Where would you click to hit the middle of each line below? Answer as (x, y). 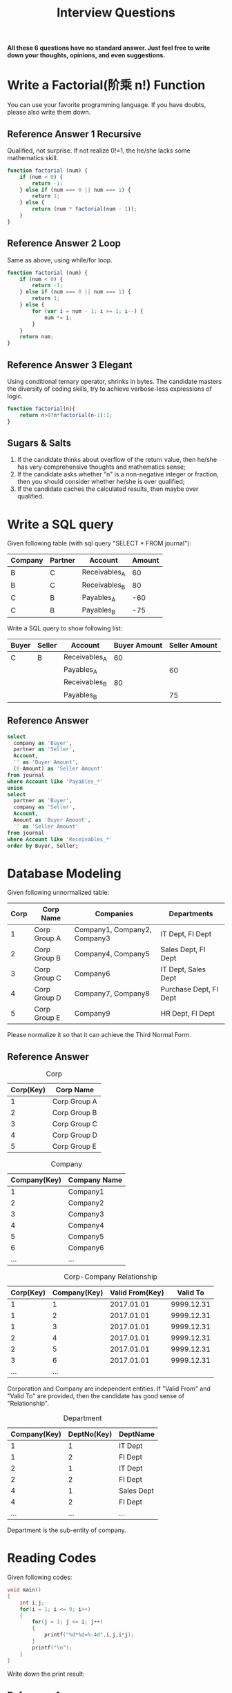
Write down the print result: (46, 1674)
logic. (15, 396)
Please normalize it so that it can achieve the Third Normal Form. (99, 1035)
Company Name (95, 1180)
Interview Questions (116, 13)
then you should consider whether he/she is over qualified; (101, 482)
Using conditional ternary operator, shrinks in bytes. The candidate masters (115, 381)
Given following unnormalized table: (58, 893)
